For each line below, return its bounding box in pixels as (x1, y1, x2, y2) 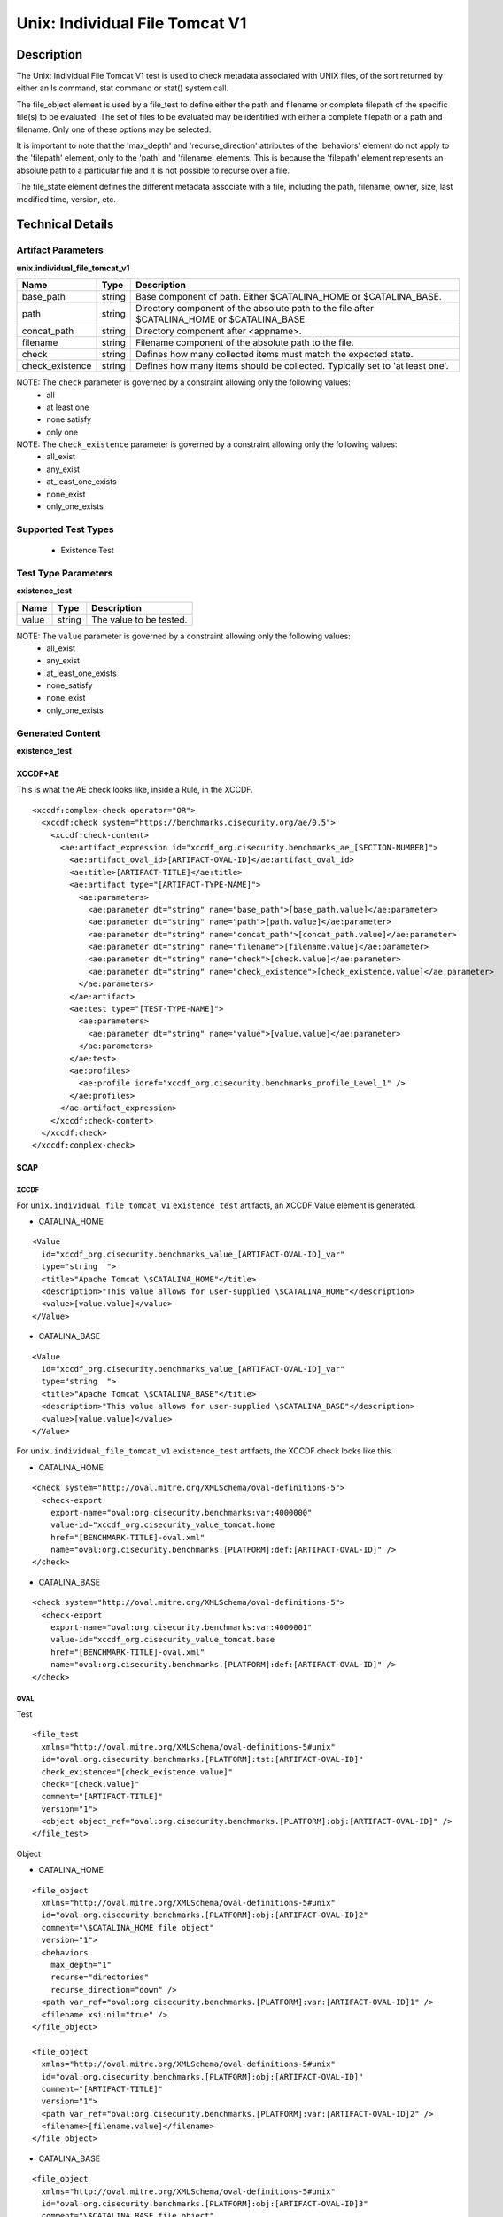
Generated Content (16, 727, 101, 740)
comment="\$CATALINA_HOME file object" (41, 1923, 214, 1932)
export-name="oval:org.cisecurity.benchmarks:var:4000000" (50, 1508, 313, 1517)
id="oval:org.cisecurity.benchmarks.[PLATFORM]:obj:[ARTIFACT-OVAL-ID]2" (41, 1910, 368, 1920)
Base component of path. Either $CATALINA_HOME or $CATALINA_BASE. (135, 291, 442, 303)
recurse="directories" (50, 1972, 150, 1982)
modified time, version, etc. (16, 193, 117, 204)
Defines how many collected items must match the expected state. (135, 349, 414, 361)
